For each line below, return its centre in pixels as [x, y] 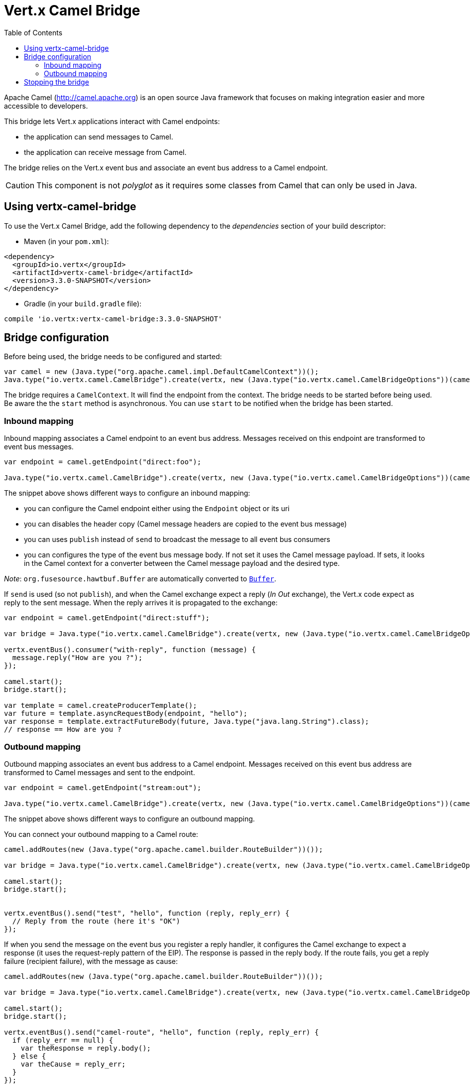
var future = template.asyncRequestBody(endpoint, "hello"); [126, 714]
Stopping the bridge [57, 82]
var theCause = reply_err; [73, 1064]
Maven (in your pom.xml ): [66, 241]
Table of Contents [33, 32]
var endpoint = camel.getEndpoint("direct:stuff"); [107, 618]
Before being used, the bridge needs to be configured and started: [113, 357]
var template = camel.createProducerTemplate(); [101, 706]
